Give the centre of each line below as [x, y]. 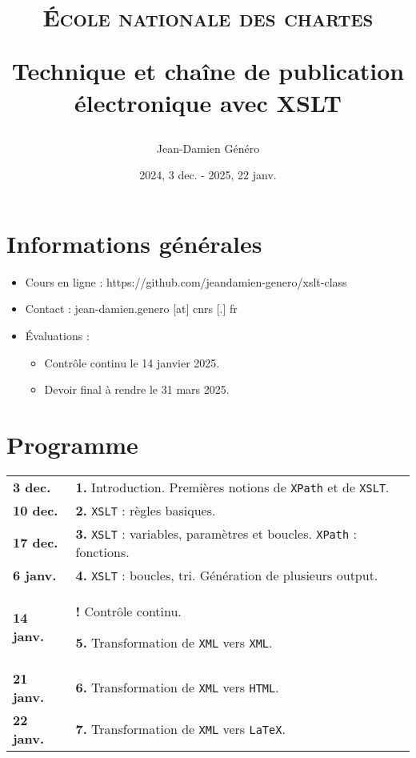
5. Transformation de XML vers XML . [174, 642]
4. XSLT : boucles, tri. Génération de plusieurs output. [227, 575]
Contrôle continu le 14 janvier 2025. [132, 362]
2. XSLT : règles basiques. [146, 510]
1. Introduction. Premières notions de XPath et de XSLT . [232, 487]
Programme [72, 445]
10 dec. [36, 510]
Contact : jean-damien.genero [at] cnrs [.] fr [131, 309]
